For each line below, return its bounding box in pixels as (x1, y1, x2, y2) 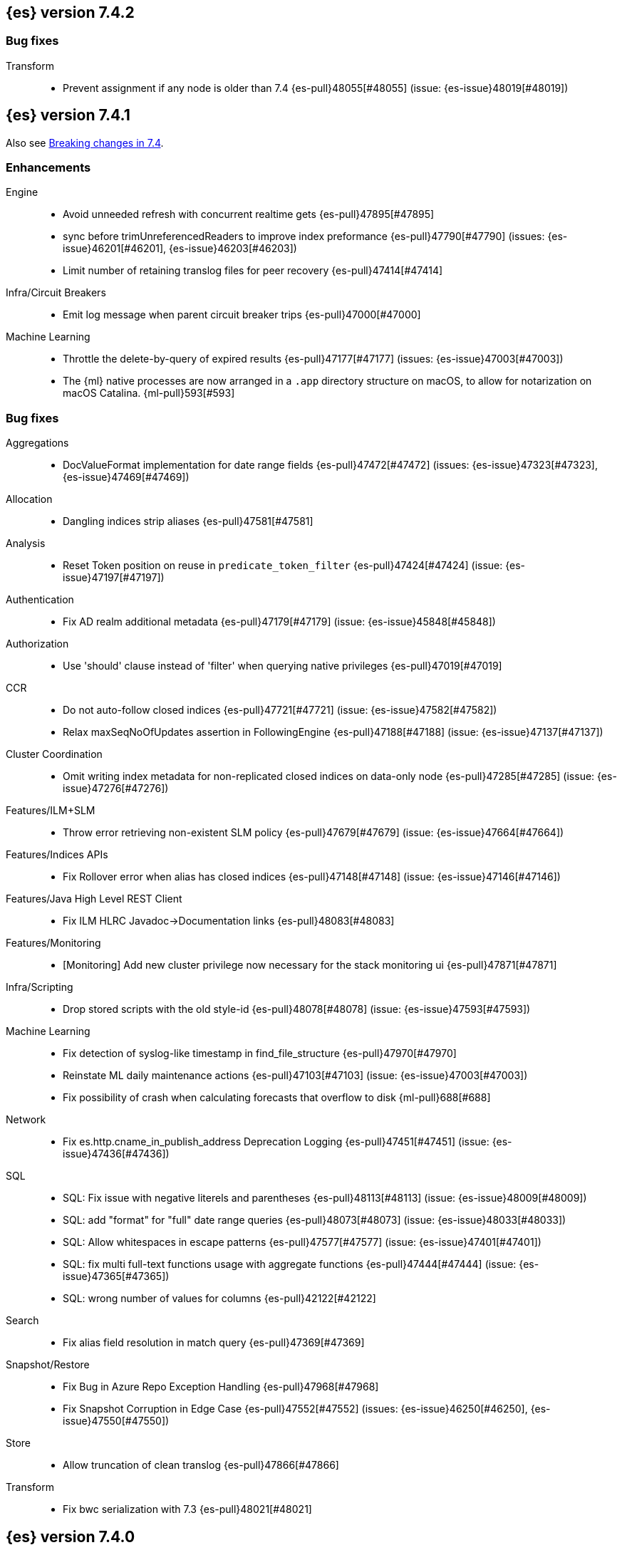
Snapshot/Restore (6, 1358, 90, 1371)
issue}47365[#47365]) (63, 1270, 170, 1283)
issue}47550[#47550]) (63, 1415, 170, 1427)
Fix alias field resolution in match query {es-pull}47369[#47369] (63, 1336, 365, 1349)
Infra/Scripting (6, 981, 73, 994)
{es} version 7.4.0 (6, 1527, 135, 1546)
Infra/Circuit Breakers (6, 286, 106, 299)
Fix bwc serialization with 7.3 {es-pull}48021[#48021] (63, 1503, 312, 1516)
